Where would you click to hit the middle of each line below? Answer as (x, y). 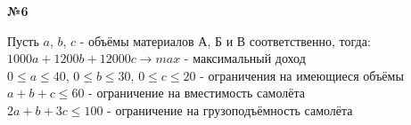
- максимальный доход (245, 58)
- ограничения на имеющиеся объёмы (302, 75)
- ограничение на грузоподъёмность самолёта (230, 109)
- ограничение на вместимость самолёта (197, 93)
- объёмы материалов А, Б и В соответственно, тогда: (225, 40)
